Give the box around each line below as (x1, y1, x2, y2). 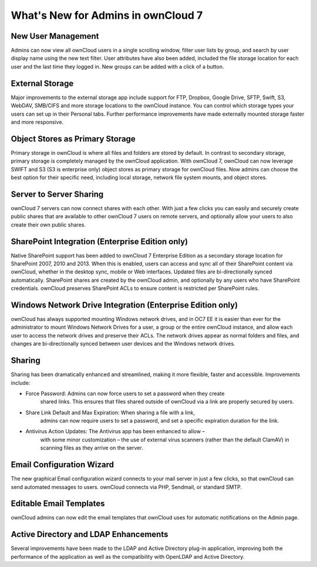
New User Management (11, 31, 99, 41)
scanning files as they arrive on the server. (40, 444, 143, 451)
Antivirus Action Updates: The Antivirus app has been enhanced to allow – (25, 428, 205, 435)
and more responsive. (11, 118, 64, 126)
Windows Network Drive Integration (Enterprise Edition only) (11, 300, 238, 310)
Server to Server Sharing (11, 189, 104, 199)
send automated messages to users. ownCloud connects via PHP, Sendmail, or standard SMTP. (11, 483, 242, 490)
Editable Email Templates (11, 499, 105, 509)
